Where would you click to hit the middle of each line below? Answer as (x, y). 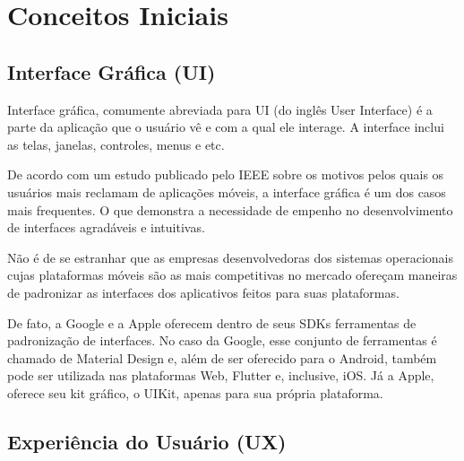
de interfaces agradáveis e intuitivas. (106, 227)
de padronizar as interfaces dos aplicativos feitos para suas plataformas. (203, 292)
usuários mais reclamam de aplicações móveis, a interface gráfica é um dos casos (227, 191)
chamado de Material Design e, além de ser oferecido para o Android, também (222, 357)
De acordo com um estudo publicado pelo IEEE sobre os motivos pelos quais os (226, 174)
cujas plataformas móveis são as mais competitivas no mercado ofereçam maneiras (232, 275)
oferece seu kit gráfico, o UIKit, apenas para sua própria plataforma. (195, 392)
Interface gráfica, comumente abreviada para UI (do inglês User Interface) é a (220, 109)
